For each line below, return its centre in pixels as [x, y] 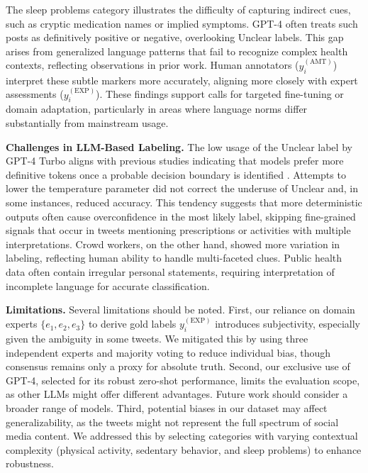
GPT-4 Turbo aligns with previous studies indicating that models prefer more [175, 161]
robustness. [30, 463]
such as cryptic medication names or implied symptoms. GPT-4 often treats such [182, 23]
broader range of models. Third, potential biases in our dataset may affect [167, 407]
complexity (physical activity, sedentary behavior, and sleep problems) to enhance [184, 449]
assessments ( [35, 94]
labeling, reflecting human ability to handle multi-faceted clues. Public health [174, 258]
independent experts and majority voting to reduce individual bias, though [168, 352]
